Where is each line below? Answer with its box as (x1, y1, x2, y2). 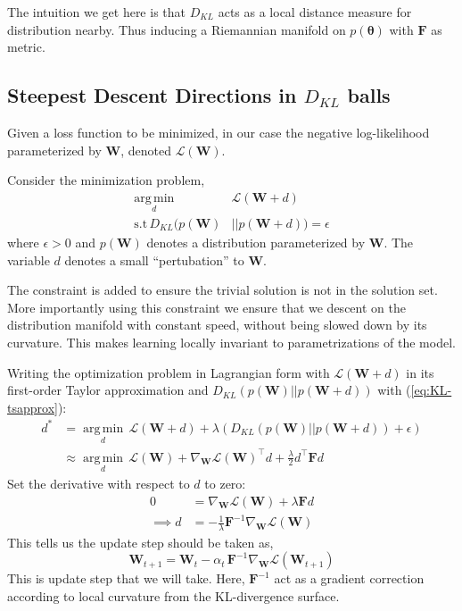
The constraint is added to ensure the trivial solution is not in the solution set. (7, 280, 438, 299)
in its (406, 363, 434, 381)
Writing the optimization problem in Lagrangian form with (7, 363, 330, 381)
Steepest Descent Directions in (7, 81, 297, 109)
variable (7, 250, 50, 269)
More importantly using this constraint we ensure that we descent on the (7, 297, 406, 316)
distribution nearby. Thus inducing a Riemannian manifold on (7, 20, 346, 38)
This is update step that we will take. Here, (7, 569, 245, 588)
